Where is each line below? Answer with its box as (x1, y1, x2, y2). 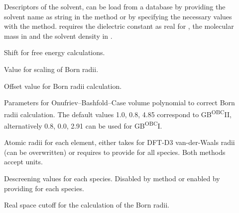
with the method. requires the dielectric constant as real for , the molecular (4, 21, 234, 31)
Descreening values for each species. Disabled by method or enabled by (4, 173, 220, 184)
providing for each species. (4, 183, 84, 193)
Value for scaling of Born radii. (4, 64, 99, 74)
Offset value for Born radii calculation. (4, 80, 122, 91)
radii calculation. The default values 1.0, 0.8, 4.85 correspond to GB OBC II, (4, 107, 232, 119)
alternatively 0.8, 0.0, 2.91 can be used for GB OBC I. (4, 119, 162, 131)
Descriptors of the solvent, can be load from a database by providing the (4, 1, 226, 11)
